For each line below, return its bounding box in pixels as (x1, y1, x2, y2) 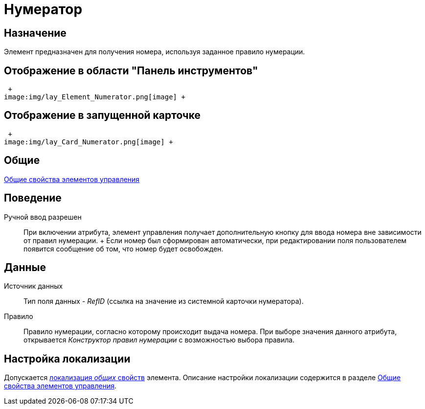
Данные (4, 261, 46, 273)
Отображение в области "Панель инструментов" (4, 64, 258, 77)
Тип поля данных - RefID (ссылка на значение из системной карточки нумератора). (23, 297, 304, 306)
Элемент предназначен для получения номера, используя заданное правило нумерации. (4, 47, 305, 56)
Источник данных (4, 282, 63, 291)
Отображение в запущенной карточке (4, 109, 201, 122)
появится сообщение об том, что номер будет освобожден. (23, 244, 224, 253)
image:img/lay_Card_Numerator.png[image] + (4, 137, 173, 146)
